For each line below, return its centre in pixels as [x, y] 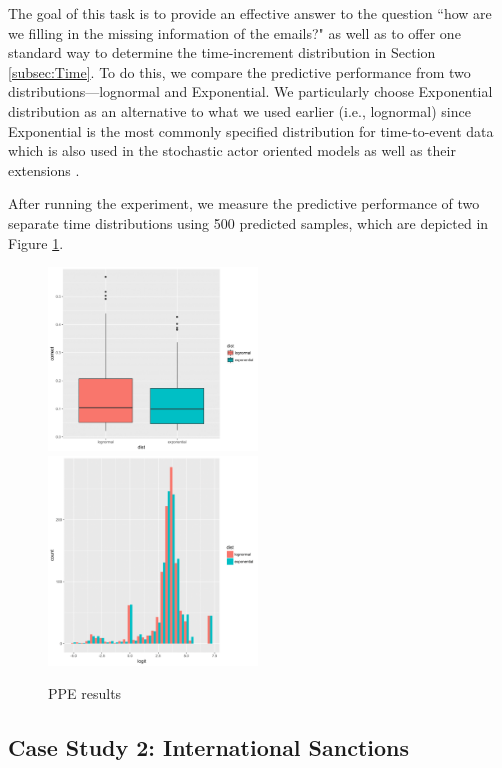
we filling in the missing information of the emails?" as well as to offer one [234, 32]
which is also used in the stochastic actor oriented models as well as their [232, 150]
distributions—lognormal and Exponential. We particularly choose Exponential [250, 91]
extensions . [44, 169]
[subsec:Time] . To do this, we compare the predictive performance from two [239, 71]
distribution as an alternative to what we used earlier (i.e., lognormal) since [239, 110]
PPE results [85, 693]
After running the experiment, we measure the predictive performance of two [244, 203]
